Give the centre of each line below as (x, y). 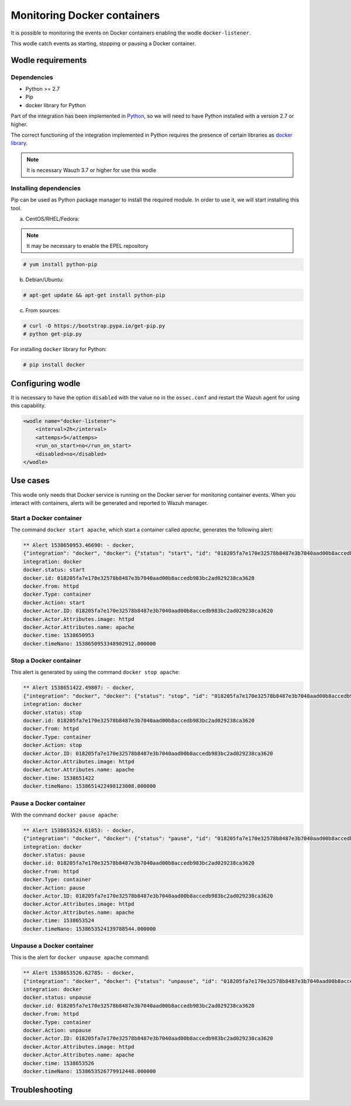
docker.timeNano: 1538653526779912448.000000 (90, 1071)
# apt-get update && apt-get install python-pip (94, 295)
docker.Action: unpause (57, 1030)
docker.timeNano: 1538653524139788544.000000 (90, 929)
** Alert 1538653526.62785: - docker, (79, 973)
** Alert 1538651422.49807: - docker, (79, 688)
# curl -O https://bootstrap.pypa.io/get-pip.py (94, 326)
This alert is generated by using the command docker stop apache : (95, 672)
